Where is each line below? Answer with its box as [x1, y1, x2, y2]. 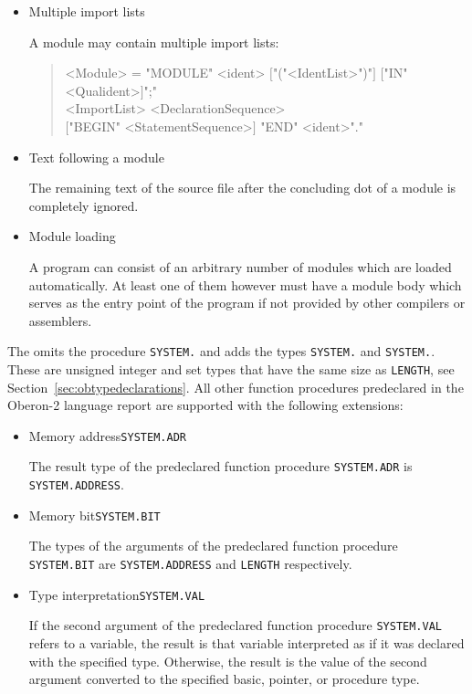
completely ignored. [28, 195, 139, 215]
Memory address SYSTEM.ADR [28, 426, 186, 445]
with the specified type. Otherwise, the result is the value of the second [28, 651, 427, 670]
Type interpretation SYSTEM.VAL [28, 584, 205, 604]
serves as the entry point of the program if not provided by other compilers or [28, 293, 466, 312]
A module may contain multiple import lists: [28, 32, 279, 51]
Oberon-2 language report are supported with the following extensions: [7, 395, 404, 415]
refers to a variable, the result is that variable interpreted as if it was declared [28, 634, 465, 652]
